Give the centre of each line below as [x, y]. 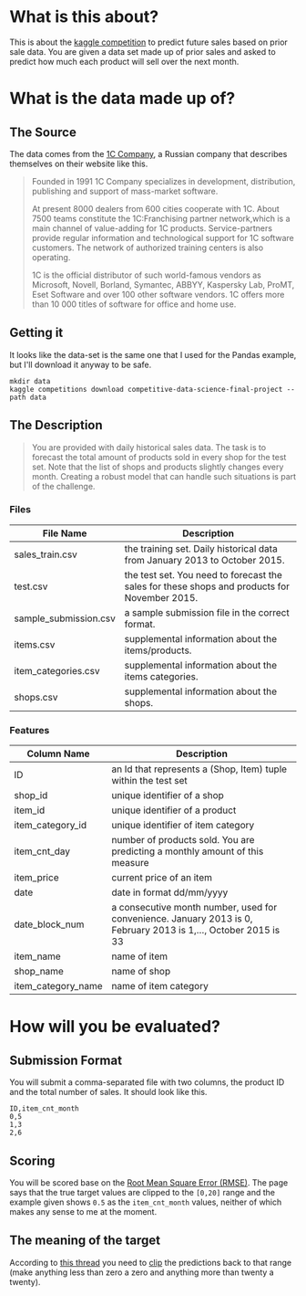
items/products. [158, 650]
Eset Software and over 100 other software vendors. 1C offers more [158, 294]
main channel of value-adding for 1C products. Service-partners [152, 228]
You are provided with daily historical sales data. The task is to [149, 447]
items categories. [161, 676]
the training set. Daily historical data [201, 548]
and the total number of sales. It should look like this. [108, 1092]
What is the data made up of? [122, 99]
